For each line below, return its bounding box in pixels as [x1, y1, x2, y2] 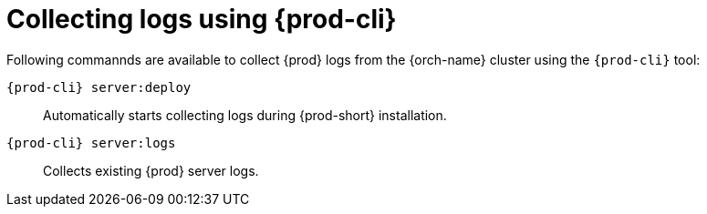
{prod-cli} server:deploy [6, 79, 192, 95]
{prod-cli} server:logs [6, 135, 176, 150]
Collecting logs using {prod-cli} [6, 4, 397, 35]
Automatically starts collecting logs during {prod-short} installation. [43, 107, 447, 123]
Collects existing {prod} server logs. [43, 162, 259, 178]
